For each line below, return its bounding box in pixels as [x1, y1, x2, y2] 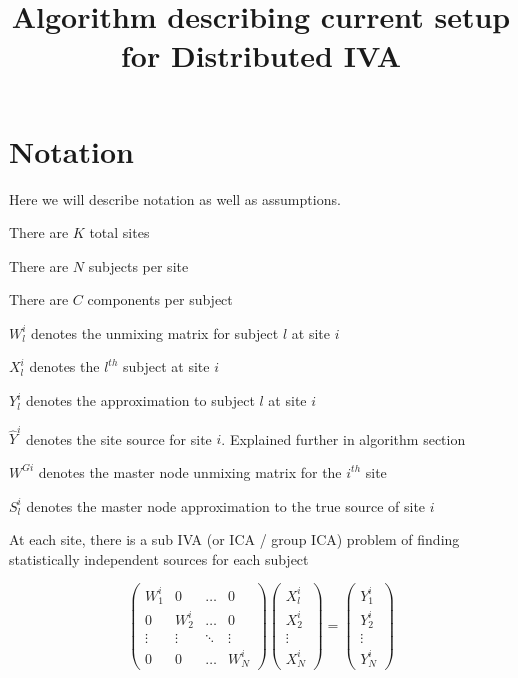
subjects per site [88, 255, 189, 276]
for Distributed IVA [121, 35, 401, 76]
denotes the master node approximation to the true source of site [26, 495, 426, 516]
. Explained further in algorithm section [221, 428, 466, 449]
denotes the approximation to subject [25, 390, 255, 411]
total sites [89, 222, 150, 243]
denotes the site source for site [25, 428, 212, 449]
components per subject [87, 289, 233, 310]
